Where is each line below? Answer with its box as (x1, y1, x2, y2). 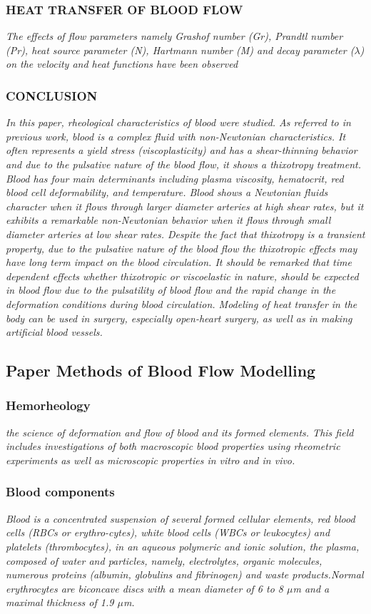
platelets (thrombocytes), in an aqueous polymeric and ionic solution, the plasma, (6, 538, 360, 553)
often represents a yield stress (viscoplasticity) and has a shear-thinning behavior (6, 143, 357, 158)
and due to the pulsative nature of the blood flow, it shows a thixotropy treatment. (6, 157, 361, 171)
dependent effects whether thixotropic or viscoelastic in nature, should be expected (6, 268, 359, 283)
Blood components (6, 483, 115, 501)
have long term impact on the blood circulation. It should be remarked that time (6, 255, 352, 270)
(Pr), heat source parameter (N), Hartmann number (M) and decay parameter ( (6, 42, 355, 57)
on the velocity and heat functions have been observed (6, 56, 238, 71)
